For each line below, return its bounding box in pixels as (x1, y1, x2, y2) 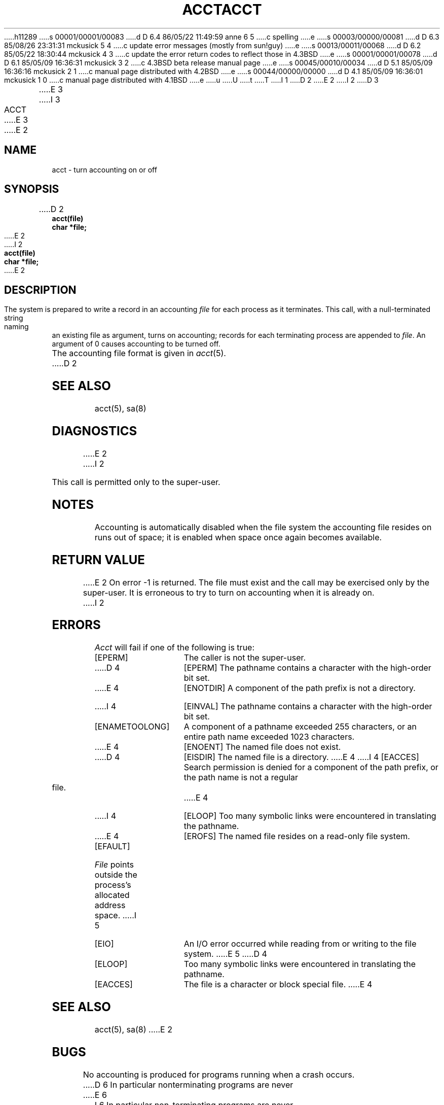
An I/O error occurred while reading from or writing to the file (183, 939, 417, 949)
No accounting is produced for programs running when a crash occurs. (83, 1069, 355, 1080)
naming (4, 322, 29, 331)
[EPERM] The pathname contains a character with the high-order (183, 663, 431, 673)
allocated (94, 890, 130, 901)
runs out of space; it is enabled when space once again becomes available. (94, 532, 382, 542)
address (94, 900, 126, 911)
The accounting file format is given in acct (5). (52, 348, 226, 359)
